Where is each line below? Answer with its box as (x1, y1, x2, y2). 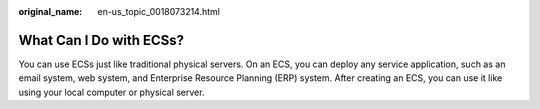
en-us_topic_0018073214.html (97, 6, 220, 17)
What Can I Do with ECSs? (18, 31, 185, 49)
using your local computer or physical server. (18, 86, 205, 98)
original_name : (18, 6, 83, 17)
